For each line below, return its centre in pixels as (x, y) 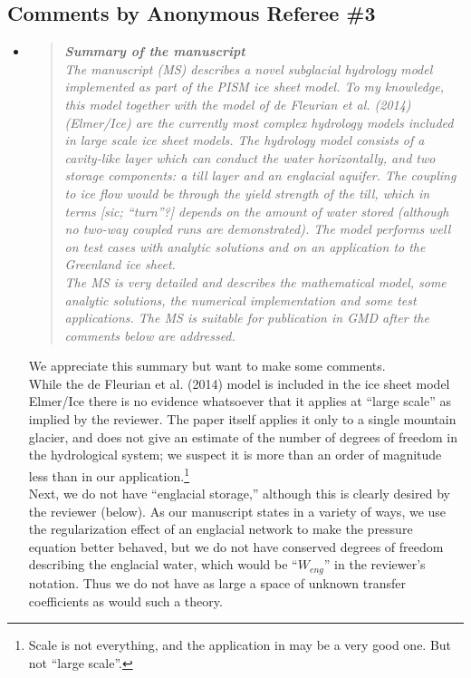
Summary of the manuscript (155, 51)
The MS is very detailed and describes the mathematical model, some (255, 281)
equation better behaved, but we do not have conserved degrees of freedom (236, 546)
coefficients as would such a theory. (125, 601)
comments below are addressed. (150, 335)
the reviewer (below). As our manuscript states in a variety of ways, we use (237, 511)
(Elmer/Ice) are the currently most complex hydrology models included (259, 122)
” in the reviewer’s (375, 564)
